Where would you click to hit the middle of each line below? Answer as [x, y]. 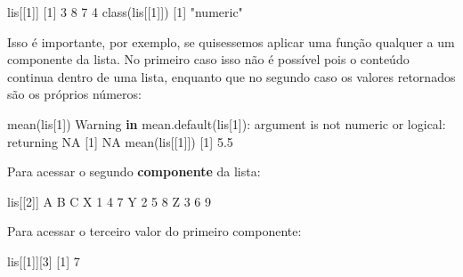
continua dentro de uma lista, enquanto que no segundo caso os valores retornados [231, 76]
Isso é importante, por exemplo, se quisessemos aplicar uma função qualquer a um [231, 41]
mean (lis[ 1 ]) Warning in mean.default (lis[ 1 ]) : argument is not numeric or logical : [227, 123]
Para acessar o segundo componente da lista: [134, 171]
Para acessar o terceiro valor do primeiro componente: [154, 231]
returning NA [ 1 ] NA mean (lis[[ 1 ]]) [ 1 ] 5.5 [120, 141]
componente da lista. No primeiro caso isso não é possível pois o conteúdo [208, 59]
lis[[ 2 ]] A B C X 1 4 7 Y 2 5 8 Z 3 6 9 [109, 201]
